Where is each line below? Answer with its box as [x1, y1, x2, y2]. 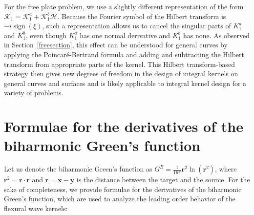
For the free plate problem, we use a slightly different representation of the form [4, 1, 244, 11]
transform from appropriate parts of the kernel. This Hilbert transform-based [4, 59, 235, 69]
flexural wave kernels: [4, 203, 68, 214]
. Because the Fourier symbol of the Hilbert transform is [57, 11, 226, 21]
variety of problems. [4, 87, 63, 98]
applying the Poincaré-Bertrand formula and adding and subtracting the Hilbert [4, 49, 244, 59]
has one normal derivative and [80, 30, 170, 40]
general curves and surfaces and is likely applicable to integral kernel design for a [4, 78, 247, 88]
